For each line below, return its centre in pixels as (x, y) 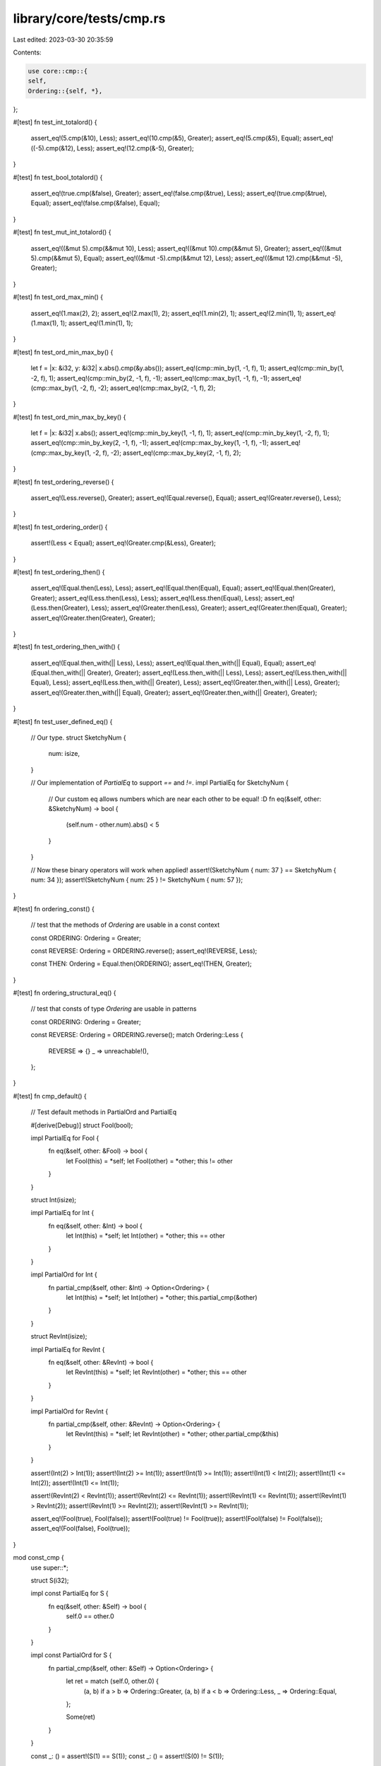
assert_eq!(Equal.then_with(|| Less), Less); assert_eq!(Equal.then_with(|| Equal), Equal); (158, 663)
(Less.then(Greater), (60, 608)
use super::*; (49, 1568)
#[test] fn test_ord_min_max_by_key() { (69, 417)
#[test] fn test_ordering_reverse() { (64, 482)
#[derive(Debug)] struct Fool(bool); (82, 1125)
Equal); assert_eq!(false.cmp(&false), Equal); (95, 203)
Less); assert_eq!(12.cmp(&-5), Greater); (135, 148)
